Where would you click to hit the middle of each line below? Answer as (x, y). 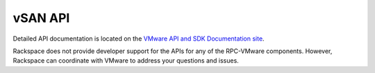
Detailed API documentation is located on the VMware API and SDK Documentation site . (139, 39)
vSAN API (41, 18)
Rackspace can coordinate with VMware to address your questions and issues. (126, 61)
